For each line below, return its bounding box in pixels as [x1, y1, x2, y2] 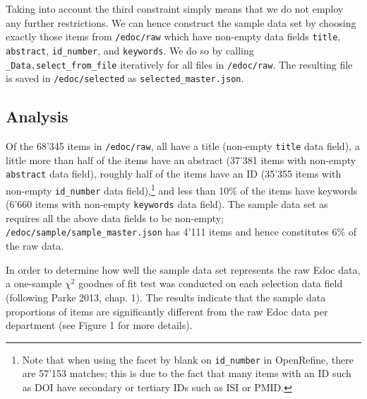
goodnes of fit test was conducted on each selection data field [78, 276, 343, 291]
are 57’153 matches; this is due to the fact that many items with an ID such [22, 366, 351, 381]
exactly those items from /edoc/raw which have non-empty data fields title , [6, 29, 341, 44]
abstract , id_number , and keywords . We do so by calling [6, 42, 254, 57]
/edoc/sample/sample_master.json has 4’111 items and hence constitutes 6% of [6, 224, 357, 239]
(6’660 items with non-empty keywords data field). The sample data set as [6, 197, 328, 212]
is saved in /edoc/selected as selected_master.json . [6, 71, 244, 86]
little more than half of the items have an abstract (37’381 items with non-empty [6, 152, 356, 167]
